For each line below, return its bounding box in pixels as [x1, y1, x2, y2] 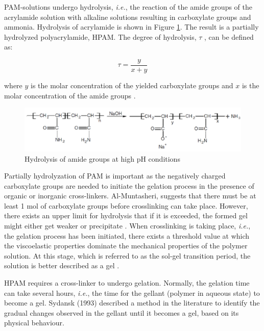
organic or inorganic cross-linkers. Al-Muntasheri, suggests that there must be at [4, 190, 256, 201]
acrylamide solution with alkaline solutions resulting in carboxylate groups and [4, 11, 251, 22]
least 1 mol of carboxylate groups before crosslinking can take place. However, [4, 200, 248, 211]
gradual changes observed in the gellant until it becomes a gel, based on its [4, 307, 239, 318]
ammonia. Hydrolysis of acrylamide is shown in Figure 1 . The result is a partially [4, 21, 259, 32]
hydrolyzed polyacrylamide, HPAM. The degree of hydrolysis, [4, 31, 197, 42]
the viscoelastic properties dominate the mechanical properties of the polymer [4, 240, 248, 251]
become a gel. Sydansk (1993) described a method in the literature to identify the [4, 297, 260, 308]
